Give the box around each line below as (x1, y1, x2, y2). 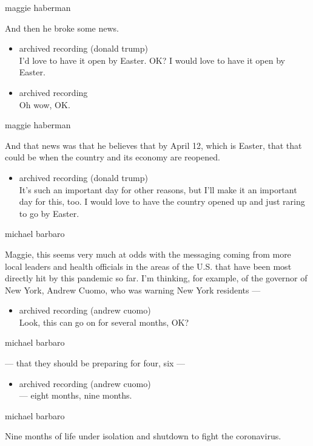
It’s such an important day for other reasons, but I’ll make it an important (19, 183, 297, 196)
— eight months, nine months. (19, 389, 132, 402)
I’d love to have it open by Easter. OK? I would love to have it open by (19, 53, 285, 66)
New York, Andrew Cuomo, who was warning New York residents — (5, 283, 261, 296)
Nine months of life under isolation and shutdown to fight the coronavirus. (5, 430, 281, 442)
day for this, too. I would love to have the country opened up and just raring (19, 195, 305, 208)
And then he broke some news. (5, 21, 119, 34)
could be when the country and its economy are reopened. (5, 151, 220, 163)
